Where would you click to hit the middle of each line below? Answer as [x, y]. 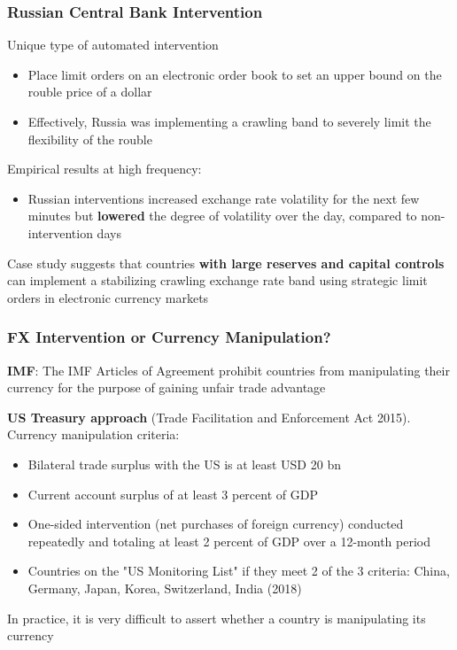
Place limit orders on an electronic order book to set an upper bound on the [235, 74]
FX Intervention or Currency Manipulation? [169, 337]
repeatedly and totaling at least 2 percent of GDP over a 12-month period [229, 541]
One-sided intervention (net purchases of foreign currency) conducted [216, 524]
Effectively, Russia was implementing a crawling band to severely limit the [229, 121]
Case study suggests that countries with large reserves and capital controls [226, 263]
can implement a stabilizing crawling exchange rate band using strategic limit [217, 280]
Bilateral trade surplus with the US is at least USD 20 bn [184, 464]
